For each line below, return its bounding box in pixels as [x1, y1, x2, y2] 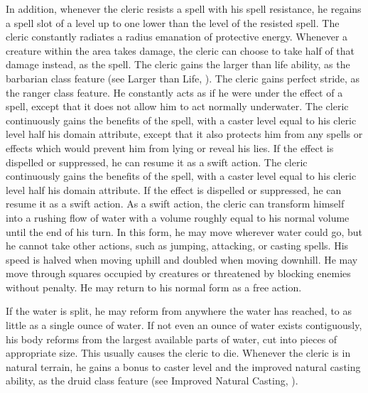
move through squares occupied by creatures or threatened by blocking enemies [6, 266, 351, 281]
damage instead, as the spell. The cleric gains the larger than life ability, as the [6, 57, 350, 72]
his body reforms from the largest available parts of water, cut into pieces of [6, 331, 337, 346]
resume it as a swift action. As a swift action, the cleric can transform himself [6, 196, 345, 211]
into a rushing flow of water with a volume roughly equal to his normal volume [6, 210, 350, 225]
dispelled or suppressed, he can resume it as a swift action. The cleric [6, 154, 308, 169]
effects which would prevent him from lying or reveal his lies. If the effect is [6, 140, 334, 155]
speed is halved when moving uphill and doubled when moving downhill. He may [6, 252, 358, 267]
